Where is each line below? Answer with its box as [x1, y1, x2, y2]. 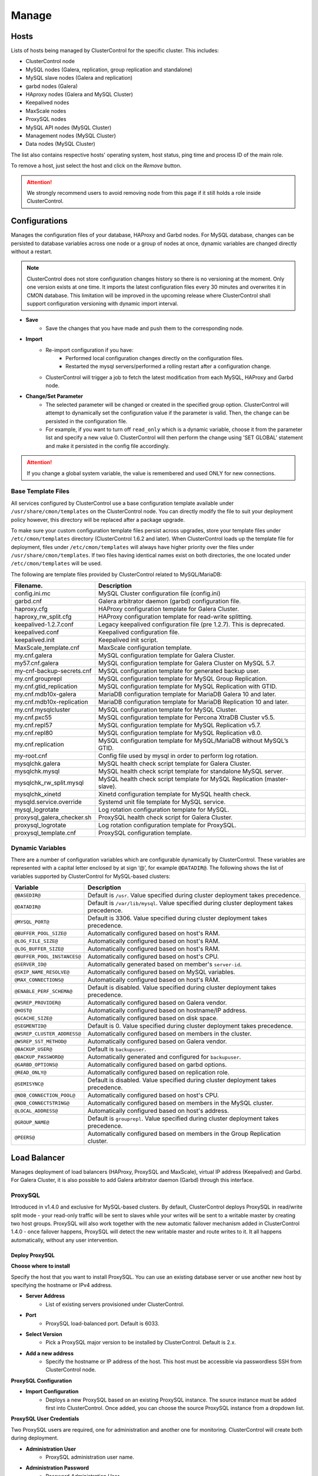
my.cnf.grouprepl [14, 675, 62, 683]
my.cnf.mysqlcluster [14, 706, 71, 714]
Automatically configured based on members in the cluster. [87, 1030, 252, 1038]
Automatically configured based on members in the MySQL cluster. [87, 1099, 274, 1107]
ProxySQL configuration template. [98, 829, 193, 837]
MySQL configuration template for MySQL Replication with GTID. [98, 683, 277, 691]
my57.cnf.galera [14, 659, 59, 667]
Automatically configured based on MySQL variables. [87, 968, 236, 977]
